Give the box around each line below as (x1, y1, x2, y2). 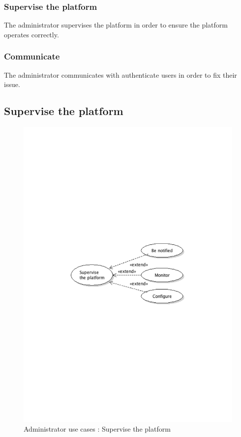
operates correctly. (4, 29, 59, 39)
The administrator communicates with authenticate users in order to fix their (4, 69, 237, 80)
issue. (4, 79, 20, 89)
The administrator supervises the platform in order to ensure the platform (4, 20, 228, 30)
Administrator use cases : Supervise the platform (24, 423, 171, 434)
